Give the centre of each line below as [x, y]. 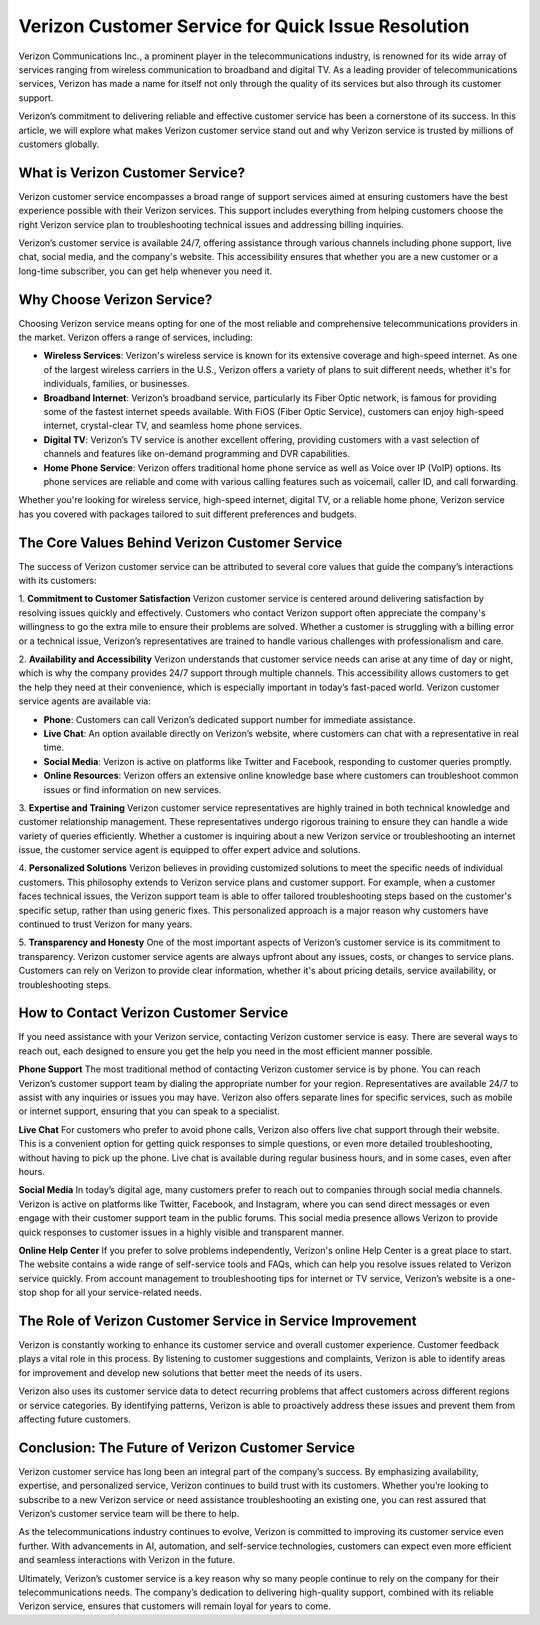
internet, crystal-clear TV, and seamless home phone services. [173, 426]
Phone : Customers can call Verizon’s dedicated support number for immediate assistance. [229, 719]
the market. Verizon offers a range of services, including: [136, 337]
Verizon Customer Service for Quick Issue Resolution [244, 26]
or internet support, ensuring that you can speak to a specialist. [149, 1111]
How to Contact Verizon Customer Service [153, 1013]
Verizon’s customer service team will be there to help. [129, 1514]
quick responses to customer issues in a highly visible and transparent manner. [181, 1232]
